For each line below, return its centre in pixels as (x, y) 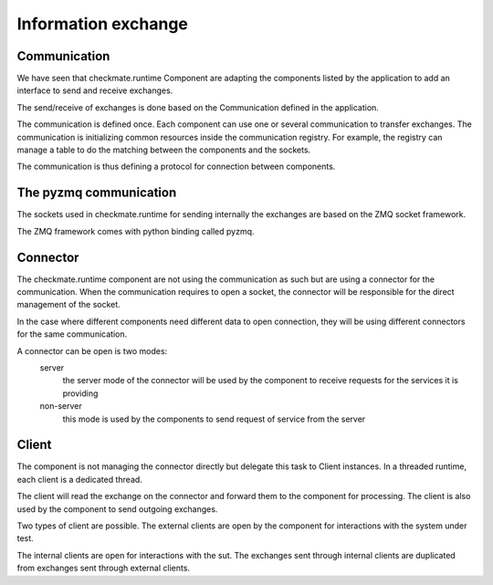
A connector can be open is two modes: (92, 350)
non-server (61, 406)
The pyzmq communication (97, 193)
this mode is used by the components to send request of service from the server (214, 419)
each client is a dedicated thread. (80, 479)
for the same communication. (72, 334)
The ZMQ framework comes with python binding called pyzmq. (136, 231)
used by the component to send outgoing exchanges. (117, 509)
